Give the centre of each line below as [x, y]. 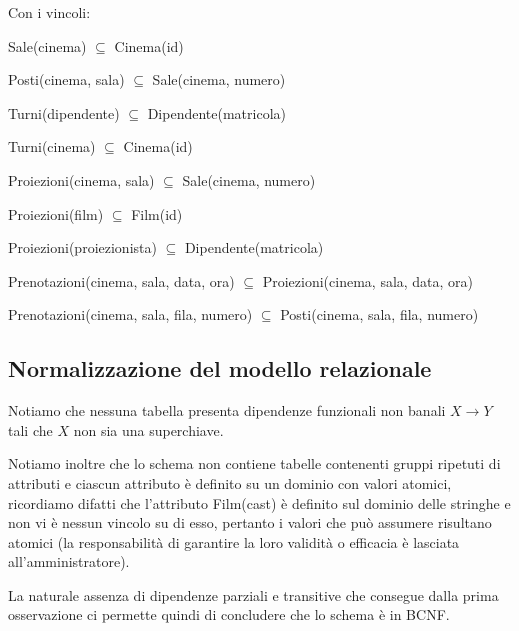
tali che [30, 429]
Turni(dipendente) [64, 112]
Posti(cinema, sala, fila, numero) [379, 314]
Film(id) [157, 213]
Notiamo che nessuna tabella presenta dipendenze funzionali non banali [227, 410]
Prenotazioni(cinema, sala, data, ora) [121, 280]
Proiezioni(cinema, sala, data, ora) [368, 280]
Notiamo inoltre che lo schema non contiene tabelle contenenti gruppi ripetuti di [254, 463]
